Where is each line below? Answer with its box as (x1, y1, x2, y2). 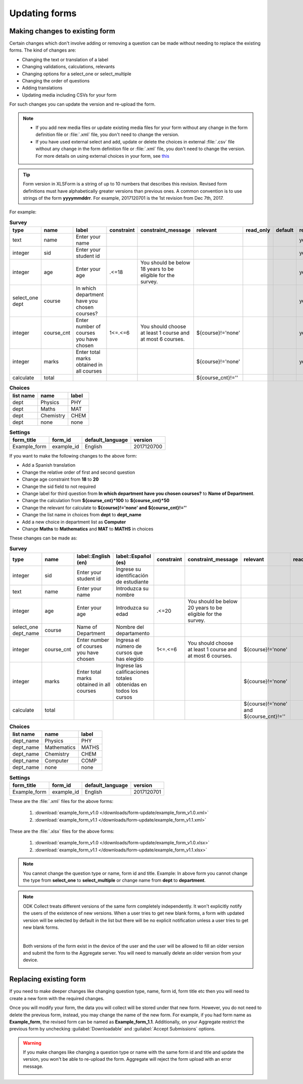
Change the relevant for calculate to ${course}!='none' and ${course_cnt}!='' (22, 505, 187, 511)
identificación (116, 572, 148, 579)
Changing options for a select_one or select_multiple (22, 71, 131, 77)
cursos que (116, 649, 143, 656)
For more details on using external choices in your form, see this (35, 153, 170, 159)
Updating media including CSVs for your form (22, 92, 117, 98)
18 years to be (140, 265, 174, 273)
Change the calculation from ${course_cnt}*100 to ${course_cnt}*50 (22, 498, 170, 504)
